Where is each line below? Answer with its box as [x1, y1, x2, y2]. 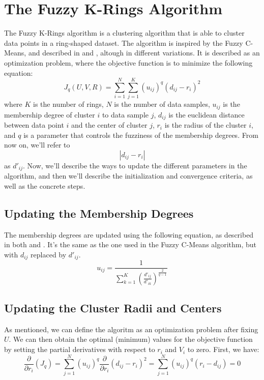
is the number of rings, [33, 99, 104, 109]
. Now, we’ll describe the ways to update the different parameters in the [23, 160, 247, 170]
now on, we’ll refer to [4, 139, 70, 150]
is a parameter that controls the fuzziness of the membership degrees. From [23, 129, 258, 140]
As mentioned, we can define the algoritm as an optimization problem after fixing [4, 324, 258, 334]
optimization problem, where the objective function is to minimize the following [4, 57, 253, 68]
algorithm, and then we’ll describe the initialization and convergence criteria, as [4, 170, 253, 181]
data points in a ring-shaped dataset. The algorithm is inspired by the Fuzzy [4, 37, 243, 48]
